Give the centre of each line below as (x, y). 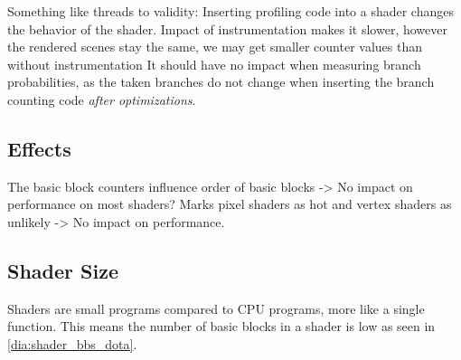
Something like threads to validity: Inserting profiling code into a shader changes (230, 11)
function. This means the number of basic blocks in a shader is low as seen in (221, 326)
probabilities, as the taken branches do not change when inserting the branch (221, 82)
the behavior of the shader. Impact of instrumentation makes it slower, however (227, 28)
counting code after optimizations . (102, 99)
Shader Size (63, 270)
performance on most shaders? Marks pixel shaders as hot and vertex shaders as (230, 204)
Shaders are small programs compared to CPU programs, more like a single (216, 308)
